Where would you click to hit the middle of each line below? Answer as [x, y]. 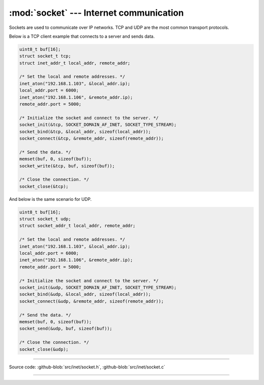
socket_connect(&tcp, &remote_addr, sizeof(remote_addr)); [91, 138]
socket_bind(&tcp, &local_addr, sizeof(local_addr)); [85, 132]
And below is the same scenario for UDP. [50, 199]
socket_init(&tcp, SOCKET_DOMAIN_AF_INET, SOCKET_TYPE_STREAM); [98, 125]
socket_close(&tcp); [44, 186]
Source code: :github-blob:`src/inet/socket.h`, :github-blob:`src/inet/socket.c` [87, 367]
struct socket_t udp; [45, 219]
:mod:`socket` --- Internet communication [97, 13]
